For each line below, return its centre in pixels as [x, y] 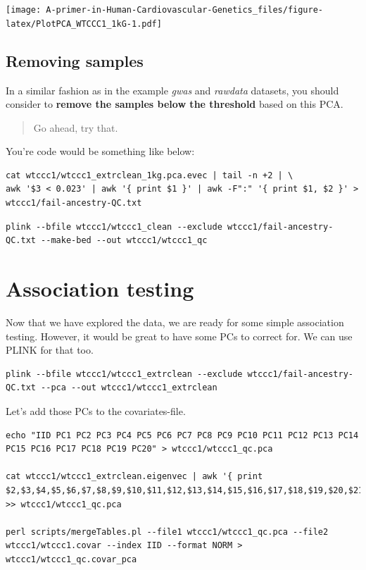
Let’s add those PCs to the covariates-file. [96, 410]
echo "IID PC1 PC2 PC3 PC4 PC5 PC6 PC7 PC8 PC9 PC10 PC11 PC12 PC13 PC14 [182, 435]
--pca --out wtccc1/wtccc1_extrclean [129, 388]
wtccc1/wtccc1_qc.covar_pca [71, 559]
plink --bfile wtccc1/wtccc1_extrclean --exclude [124, 374]
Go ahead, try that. [76, 127]
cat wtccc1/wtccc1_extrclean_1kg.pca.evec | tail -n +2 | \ [150, 175]
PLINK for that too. [50, 350]
